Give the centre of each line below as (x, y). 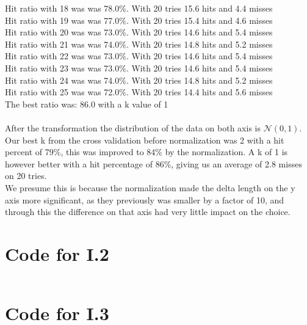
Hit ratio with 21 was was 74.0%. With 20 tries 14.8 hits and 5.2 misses (139, 44)
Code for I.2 (57, 253)
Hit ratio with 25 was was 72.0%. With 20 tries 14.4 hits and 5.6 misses (139, 92)
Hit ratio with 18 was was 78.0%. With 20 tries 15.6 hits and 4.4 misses (139, 8)
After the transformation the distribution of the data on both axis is (133, 127)
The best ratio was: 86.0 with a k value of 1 (87, 104)
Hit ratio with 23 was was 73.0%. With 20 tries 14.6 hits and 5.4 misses (139, 68)
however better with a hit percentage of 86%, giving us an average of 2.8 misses (153, 163)
